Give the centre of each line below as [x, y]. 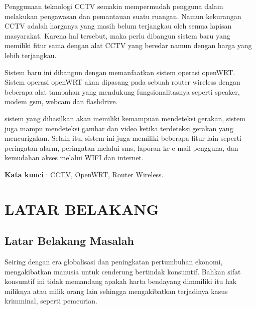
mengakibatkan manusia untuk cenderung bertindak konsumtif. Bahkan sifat [123, 271]
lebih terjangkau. [31, 55]
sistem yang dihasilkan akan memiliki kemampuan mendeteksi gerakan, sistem [125, 118]
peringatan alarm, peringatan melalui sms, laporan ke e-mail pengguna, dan [121, 147]
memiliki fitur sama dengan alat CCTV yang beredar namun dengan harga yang [128, 45]
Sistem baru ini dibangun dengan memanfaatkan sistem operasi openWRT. [120, 72]
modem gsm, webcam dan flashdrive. [61, 101]
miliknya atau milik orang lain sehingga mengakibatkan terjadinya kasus [116, 291]
